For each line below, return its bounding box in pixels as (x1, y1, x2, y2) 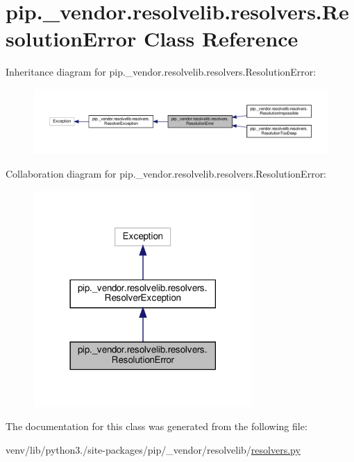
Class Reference (143, 24, 298, 53)
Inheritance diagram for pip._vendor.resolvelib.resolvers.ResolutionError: (6, 65, 317, 79)
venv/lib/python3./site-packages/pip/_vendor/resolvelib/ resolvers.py (6, 442, 301, 456)
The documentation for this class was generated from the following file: (6, 419, 307, 434)
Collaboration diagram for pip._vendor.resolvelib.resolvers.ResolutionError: (6, 166, 327, 180)
